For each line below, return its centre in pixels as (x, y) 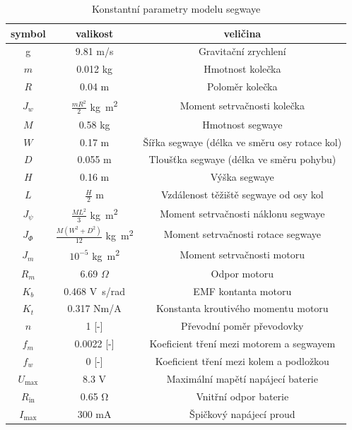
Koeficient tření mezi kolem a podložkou (242, 361)
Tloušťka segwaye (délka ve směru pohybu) (242, 159)
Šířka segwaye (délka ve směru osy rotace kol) (242, 142)
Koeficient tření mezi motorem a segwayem (242, 344)
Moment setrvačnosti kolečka (242, 105)
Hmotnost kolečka (242, 69)
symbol (28, 33)
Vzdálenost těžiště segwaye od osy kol (242, 195)
